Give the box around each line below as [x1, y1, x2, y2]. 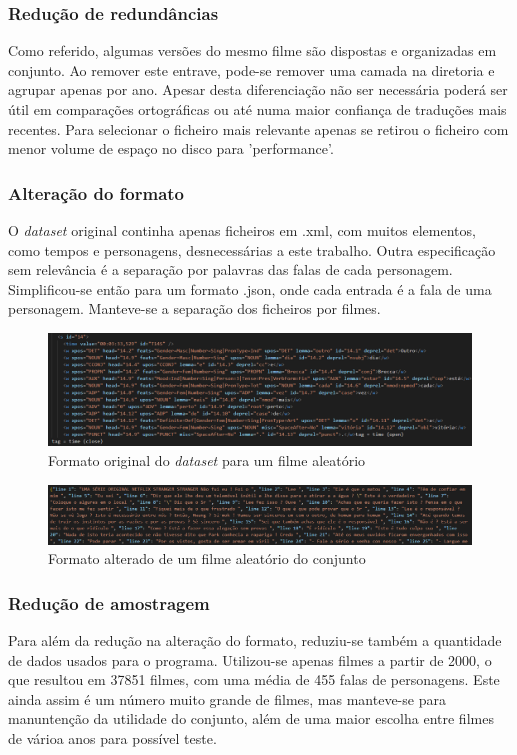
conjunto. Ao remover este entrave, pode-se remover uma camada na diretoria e [8, 59, 495, 80]
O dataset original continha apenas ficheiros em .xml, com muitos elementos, [8, 220, 476, 240]
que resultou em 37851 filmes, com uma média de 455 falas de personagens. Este [8, 669, 500, 690]
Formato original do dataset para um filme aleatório [48, 450, 366, 471]
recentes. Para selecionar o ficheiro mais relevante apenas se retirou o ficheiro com [8, 118, 509, 139]
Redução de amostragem [8, 590, 210, 615]
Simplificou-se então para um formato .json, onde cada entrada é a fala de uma [8, 278, 492, 299]
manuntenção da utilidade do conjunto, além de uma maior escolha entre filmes [8, 708, 494, 729]
